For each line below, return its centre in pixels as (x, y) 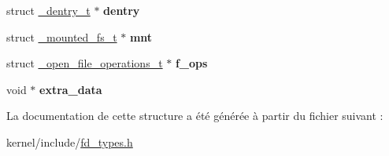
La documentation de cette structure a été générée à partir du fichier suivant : (195, 116)
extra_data (71, 89)
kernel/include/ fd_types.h (70, 141)
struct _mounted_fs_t (62, 36)
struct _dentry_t (48, 10)
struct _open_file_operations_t (85, 63)
